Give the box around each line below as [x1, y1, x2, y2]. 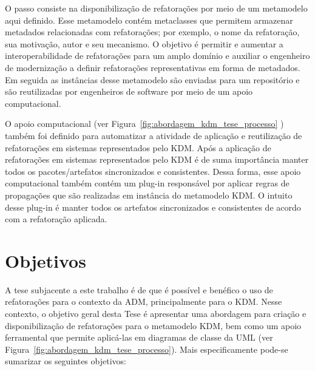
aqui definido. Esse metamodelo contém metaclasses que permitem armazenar [5, 13, 293, 26]
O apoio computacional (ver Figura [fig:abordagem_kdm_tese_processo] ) [5, 117, 284, 130]
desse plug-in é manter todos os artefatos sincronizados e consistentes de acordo [5, 200, 301, 213]
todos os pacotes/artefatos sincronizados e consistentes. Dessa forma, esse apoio [5, 165, 301, 177]
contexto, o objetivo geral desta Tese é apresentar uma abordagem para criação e [5, 307, 307, 319]
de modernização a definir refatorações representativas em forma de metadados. [5, 61, 300, 73]
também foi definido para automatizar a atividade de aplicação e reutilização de [5, 129, 302, 141]
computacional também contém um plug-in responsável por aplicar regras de [5, 177, 290, 189]
